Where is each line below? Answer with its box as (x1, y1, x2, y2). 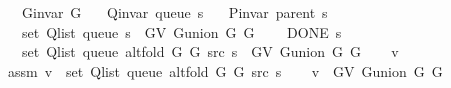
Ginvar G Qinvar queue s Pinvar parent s (21, 2, 328, 22)
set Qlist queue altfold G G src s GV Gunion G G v (21, 41, 399, 62)
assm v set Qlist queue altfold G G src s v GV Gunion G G (7, 60, 443, 81)
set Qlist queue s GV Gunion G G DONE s (21, 21, 342, 42)
